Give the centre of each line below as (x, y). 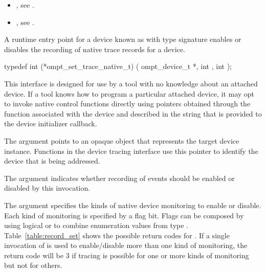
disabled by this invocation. (47, 188)
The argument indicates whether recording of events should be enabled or (119, 178)
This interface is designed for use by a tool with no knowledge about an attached (131, 83)
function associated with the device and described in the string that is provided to (133, 113)
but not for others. (33, 265)
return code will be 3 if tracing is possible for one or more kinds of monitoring (127, 255)
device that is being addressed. (52, 161)
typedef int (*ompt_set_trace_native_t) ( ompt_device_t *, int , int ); (118, 66)
